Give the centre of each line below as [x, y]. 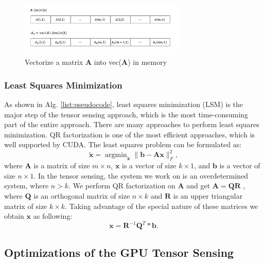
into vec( [108, 62]
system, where [26, 186]
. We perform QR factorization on [122, 186]
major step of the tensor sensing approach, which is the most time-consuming [126, 114]
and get [198, 186]
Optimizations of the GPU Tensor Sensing [119, 252]
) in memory [147, 62]
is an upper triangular [208, 195]
